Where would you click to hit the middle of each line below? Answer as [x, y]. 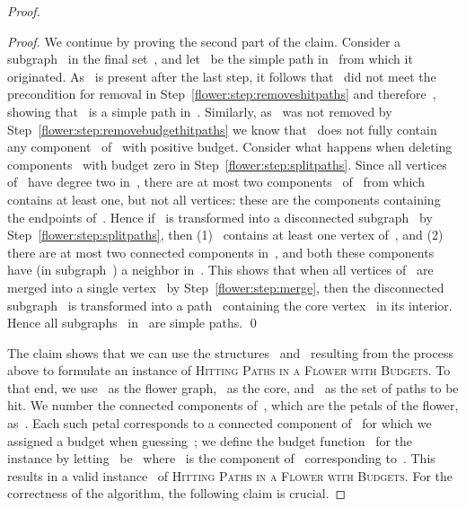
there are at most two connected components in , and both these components [221, 252]
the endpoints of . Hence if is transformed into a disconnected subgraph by [220, 217]
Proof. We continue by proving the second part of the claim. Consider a [204, 41]
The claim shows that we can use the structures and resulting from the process [230, 352]
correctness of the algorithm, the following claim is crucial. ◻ [177, 493]
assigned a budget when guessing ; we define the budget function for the [210, 440]
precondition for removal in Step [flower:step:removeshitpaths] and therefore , [222, 94]
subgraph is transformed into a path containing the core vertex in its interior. [230, 305]
